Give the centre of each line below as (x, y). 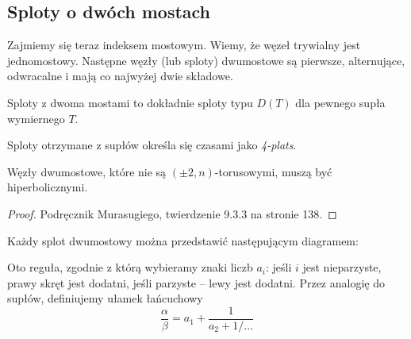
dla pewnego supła (340, 102)
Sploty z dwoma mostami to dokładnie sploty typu (130, 102)
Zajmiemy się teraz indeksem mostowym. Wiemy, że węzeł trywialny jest (184, 45)
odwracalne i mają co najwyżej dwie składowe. (120, 76)
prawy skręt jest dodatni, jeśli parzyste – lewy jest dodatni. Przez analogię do (196, 282)
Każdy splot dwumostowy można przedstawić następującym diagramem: (183, 240)
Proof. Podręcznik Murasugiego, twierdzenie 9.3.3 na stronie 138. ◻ (172, 213)
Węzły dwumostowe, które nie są (87, 171)
